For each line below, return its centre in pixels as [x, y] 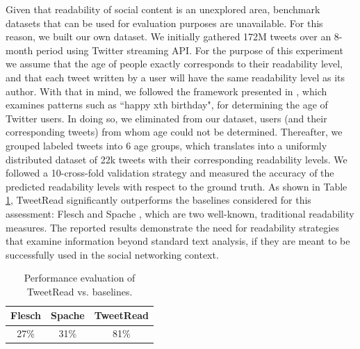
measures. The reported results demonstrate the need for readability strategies [172, 227]
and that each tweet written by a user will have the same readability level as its [175, 77]
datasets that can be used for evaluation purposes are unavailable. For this [164, 23]
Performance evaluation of [80, 278]
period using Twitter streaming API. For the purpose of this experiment [189, 50]
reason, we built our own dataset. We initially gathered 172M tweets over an [169, 36]
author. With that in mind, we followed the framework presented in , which [166, 91]
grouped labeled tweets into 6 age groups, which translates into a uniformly [166, 145]
